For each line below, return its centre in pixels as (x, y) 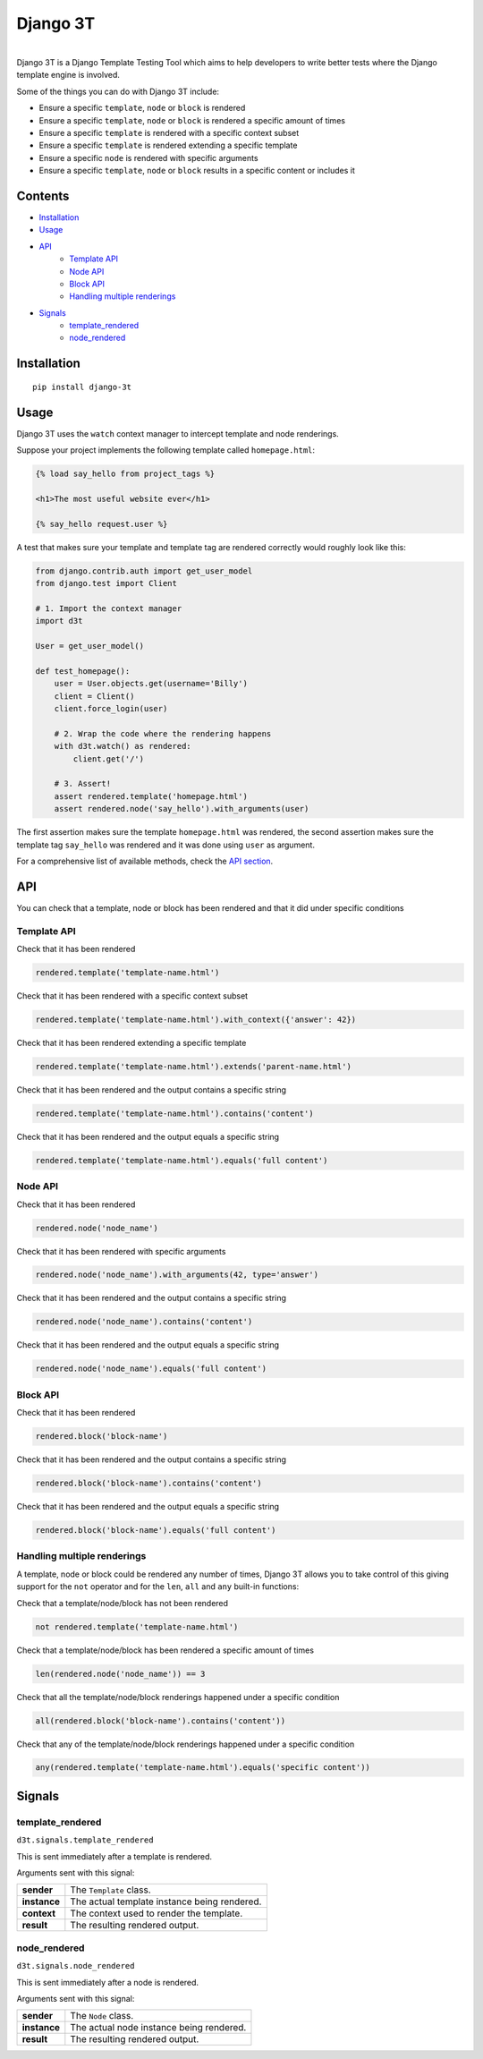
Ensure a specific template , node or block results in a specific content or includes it (197, 171)
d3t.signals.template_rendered (85, 1840)
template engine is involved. (68, 75)
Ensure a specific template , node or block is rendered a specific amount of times (192, 120)
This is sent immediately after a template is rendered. (114, 1856)
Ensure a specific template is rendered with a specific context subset (169, 132)
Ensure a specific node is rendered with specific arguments (148, 157)
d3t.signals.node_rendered (76, 1966)
